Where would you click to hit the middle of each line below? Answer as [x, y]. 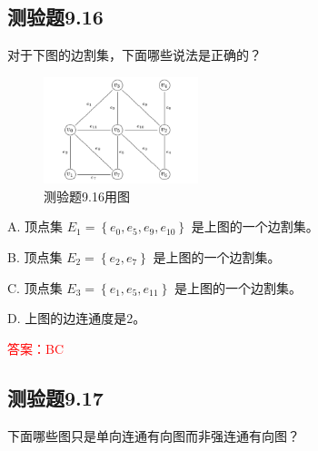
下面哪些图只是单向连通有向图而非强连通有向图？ [154, 435]
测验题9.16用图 [87, 196]
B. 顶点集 [35, 257]
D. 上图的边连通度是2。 [77, 318]
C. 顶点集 [35, 287]
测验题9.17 [55, 397]
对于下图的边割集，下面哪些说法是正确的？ [134, 55]
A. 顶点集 [35, 226]
